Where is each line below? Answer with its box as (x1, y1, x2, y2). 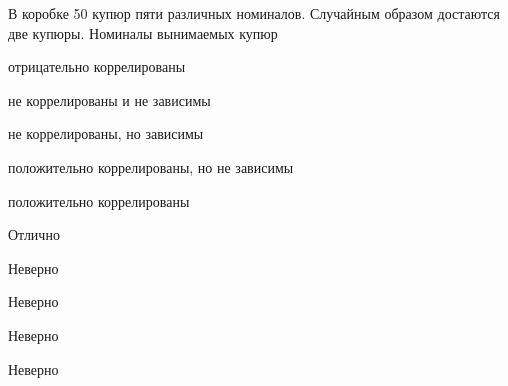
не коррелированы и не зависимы (8, 89, 211, 110)
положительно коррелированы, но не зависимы (8, 156, 294, 177)
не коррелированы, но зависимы (8, 123, 204, 144)
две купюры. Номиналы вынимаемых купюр (8, 22, 278, 43)
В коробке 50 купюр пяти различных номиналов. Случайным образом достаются (8, 3, 500, 23)
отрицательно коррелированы (8, 56, 186, 77)
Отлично (8, 224, 60, 245)
